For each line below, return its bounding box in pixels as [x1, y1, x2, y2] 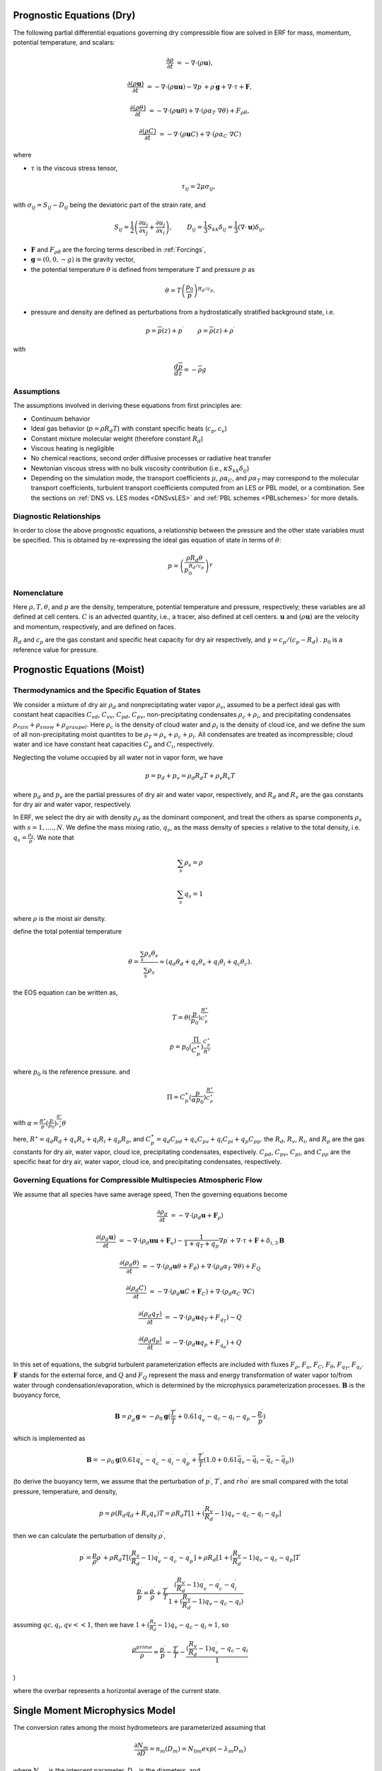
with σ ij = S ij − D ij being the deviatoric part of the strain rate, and [13, 200, 206, 211]
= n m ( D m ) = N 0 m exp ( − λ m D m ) [149, 1745, 247, 1755]
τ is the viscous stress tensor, [30, 164, 118, 172]
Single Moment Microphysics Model [13, 1704, 176, 1717]
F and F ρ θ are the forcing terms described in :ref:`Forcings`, [30, 245, 207, 255]
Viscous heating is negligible [30, 443, 115, 453]
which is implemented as [13, 1434, 86, 1442]
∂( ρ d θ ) [119, 1258, 139, 1268]
